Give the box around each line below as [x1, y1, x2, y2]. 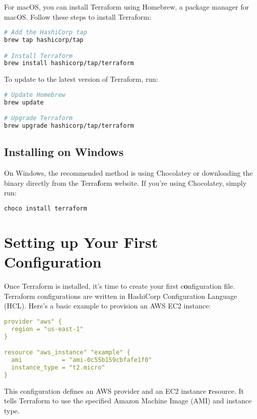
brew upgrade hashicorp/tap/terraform [4, 122, 134, 130]
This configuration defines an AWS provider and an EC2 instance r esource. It [4, 385, 244, 396]
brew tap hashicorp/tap [4, 36, 84, 44]
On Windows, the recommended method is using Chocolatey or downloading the [4, 168, 253, 178]
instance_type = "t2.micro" [11, 364, 105, 372]
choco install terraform [4, 205, 87, 213]
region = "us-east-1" [11, 325, 84, 333]
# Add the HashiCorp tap [4, 29, 87, 36]
